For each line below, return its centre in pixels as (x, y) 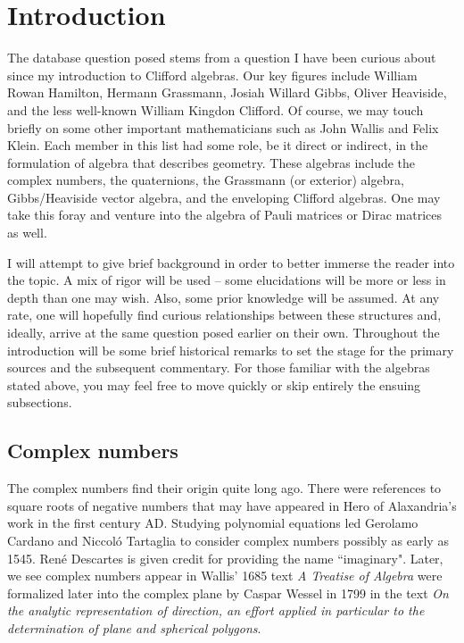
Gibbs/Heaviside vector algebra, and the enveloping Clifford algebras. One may (224, 197)
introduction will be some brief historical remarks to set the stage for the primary (231, 350)
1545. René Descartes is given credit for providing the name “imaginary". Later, (225, 558)
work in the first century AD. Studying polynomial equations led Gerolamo (213, 523)
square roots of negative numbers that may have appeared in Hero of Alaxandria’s (232, 505)
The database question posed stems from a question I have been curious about (222, 58)
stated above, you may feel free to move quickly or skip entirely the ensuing (214, 384)
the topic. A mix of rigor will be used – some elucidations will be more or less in (227, 280)
